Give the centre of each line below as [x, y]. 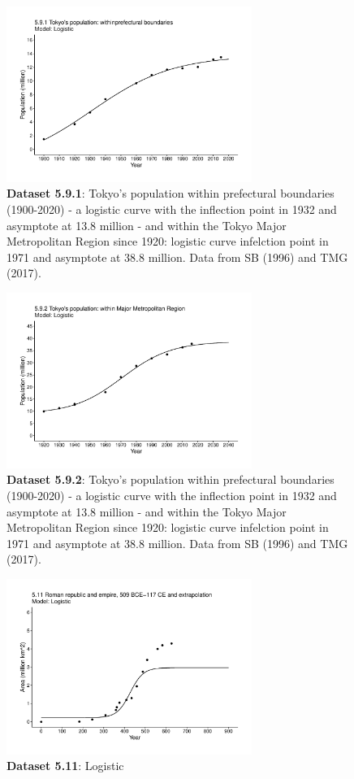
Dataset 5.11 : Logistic [65, 766]
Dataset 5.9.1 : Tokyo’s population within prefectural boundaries [171, 193]
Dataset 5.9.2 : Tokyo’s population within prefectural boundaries [171, 479]
